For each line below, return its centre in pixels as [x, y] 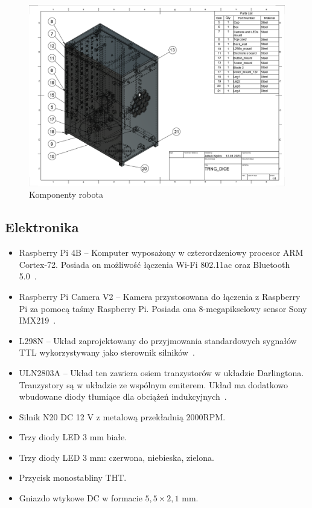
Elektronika [42, 227]
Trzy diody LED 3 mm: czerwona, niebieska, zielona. [116, 457]
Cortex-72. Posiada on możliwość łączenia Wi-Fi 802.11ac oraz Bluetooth [154, 264]
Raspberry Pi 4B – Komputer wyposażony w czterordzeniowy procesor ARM [161, 252]
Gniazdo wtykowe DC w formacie [81, 498]
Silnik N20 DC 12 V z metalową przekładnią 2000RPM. [122, 416]
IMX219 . [37, 320]
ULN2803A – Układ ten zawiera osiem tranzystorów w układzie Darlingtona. [161, 372]
